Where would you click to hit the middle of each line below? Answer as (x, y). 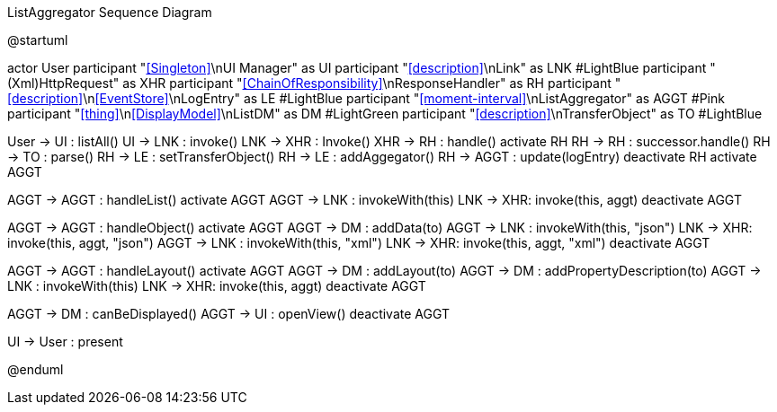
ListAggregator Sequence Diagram (110, 12)
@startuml (38, 40)
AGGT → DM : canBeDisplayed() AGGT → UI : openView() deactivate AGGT (229, 314)
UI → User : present (65, 342)
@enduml (36, 369)
